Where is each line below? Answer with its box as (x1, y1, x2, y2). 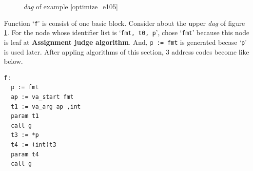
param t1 (11, 113, 39, 120)
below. (4, 56, 23, 66)
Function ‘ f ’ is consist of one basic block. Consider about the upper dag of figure (4, 18, 245, 28)
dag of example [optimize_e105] (23, 1, 118, 11)
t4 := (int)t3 (11, 141, 57, 148)
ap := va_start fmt (11, 93, 74, 100)
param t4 (11, 151, 39, 158)
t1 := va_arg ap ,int (11, 103, 81, 110)
